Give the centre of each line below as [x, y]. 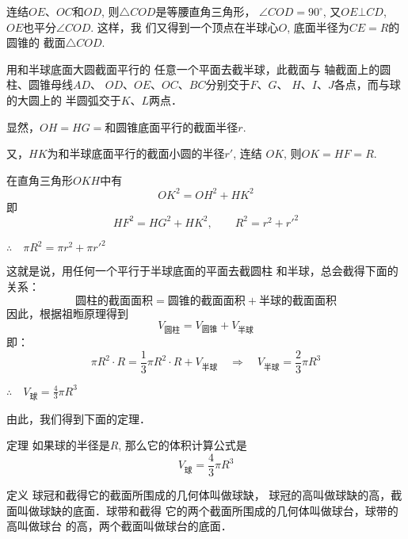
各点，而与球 [367, 84]
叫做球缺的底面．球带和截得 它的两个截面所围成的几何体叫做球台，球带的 [208, 510]
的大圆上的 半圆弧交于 [64, 99]
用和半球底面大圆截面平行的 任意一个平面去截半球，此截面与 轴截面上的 [193, 69]
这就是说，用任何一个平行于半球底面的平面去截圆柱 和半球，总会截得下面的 [202, 271]
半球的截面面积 [297, 301]
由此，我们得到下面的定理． [78, 418]
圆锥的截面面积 [206, 301]
